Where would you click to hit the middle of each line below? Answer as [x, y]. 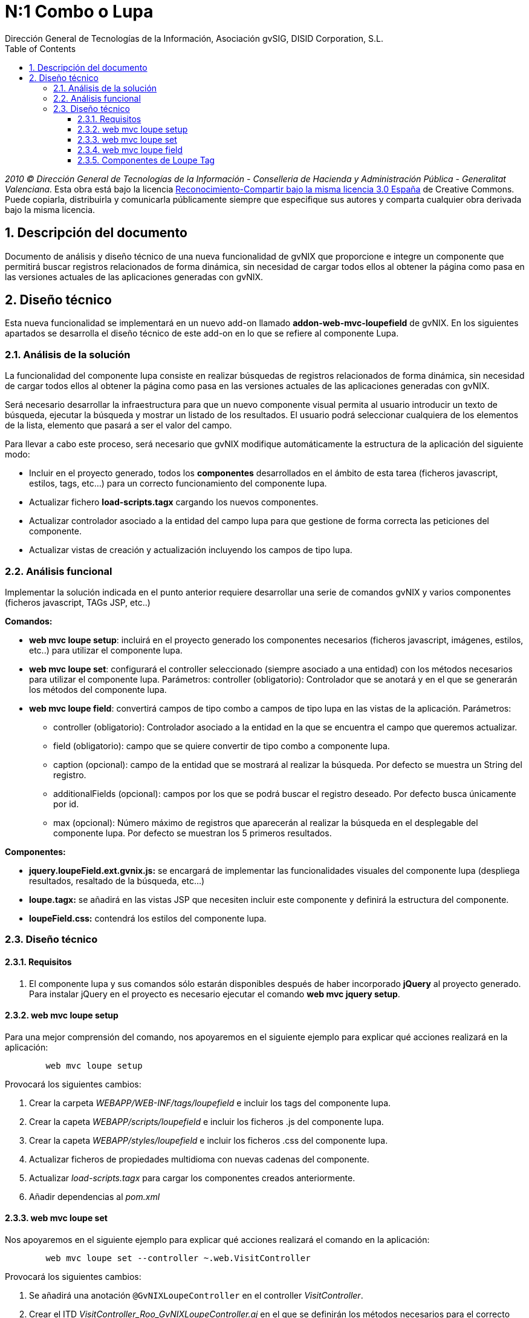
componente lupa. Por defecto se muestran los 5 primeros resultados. [193, 833]
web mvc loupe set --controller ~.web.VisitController [178, 1258]
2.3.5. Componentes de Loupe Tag [146, 160]
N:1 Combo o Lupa [79, 11]
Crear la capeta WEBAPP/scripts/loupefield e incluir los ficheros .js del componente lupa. [206, 1121]
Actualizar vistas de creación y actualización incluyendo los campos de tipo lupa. [191, 550]
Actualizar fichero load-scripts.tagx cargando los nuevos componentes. [174, 502]
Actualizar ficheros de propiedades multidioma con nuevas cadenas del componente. [199, 1159]
